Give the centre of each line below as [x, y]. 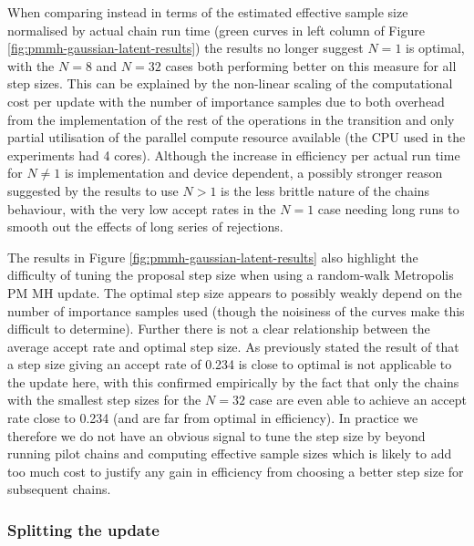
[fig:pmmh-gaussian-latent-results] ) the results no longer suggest [185, 48]
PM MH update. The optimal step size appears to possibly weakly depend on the [235, 292]
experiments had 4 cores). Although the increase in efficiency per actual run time [234, 155]
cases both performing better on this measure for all [311, 65]
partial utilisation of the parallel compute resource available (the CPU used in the [237, 137]
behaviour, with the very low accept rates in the [142, 208]
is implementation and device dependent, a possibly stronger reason [254, 173]
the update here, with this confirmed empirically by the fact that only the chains [233, 381]
